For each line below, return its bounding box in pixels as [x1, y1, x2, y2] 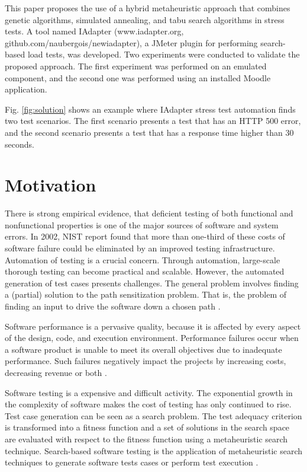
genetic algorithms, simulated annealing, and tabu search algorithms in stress [5, 13, 285, 25]
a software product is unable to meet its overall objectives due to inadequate [5, 343, 282, 355]
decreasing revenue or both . [5, 366, 107, 378]
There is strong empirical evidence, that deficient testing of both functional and [5, 207, 293, 219]
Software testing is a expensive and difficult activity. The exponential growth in [5, 386, 293, 398]
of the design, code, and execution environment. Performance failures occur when [5, 331, 299, 344]
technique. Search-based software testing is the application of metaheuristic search [5, 444, 303, 457]
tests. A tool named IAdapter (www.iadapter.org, [5, 25, 184, 37]
